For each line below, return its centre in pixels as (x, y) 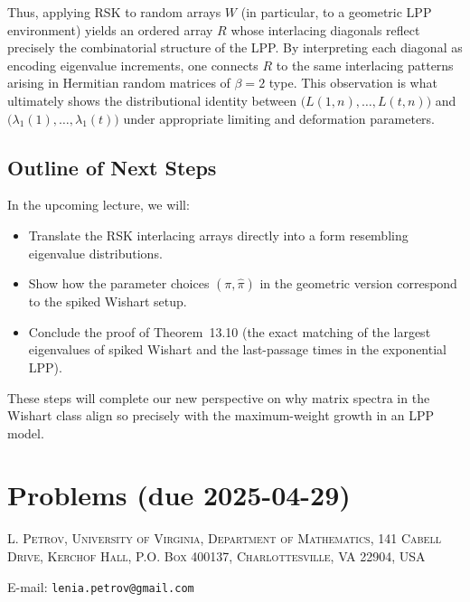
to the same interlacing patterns (365, 65)
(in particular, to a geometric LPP (336, 12)
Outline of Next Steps (112, 167)
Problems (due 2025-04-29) (179, 495)
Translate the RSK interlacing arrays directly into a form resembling (218, 235)
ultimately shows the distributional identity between (152, 100)
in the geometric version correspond (358, 283)
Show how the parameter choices (119, 283)
